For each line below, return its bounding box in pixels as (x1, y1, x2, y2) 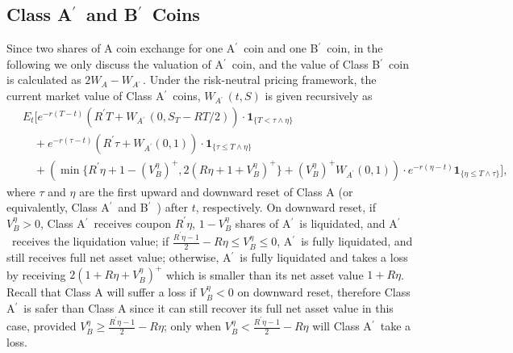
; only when (163, 317, 222, 334)
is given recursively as (265, 86, 373, 103)
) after (156, 199, 189, 216)
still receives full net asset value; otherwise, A (6, 249, 231, 266)
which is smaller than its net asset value (166, 266, 364, 283)
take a (380, 317, 411, 334)
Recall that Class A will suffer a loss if (6, 284, 197, 300)
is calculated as (6, 71, 81, 88)
